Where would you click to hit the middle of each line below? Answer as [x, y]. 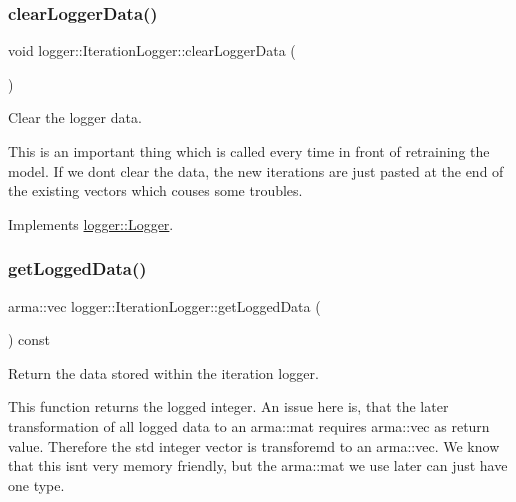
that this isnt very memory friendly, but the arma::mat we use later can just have [258, 465]
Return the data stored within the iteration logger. [163, 372]
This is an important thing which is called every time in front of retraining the [249, 151]
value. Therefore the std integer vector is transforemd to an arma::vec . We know [254, 445]
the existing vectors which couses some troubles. [155, 190]
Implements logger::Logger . [91, 223]
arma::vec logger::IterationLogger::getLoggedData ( [164, 305]
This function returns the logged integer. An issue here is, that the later [228, 406]
